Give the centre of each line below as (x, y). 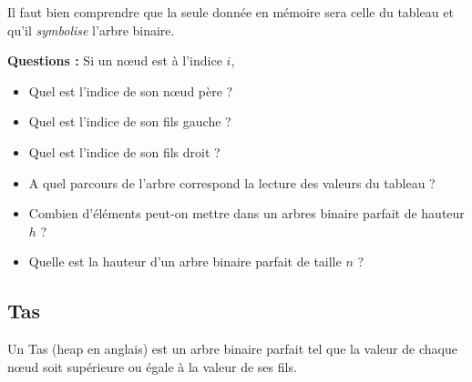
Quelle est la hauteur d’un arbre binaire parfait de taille (185, 261)
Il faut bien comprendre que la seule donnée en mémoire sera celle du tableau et (231, 12)
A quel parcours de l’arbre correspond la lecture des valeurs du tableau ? (232, 182)
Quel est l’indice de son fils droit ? (124, 151)
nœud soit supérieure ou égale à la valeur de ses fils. (152, 366)
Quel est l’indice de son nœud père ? (131, 90)
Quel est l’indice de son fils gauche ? (130, 121)
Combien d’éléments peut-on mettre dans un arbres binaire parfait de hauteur (246, 213)
